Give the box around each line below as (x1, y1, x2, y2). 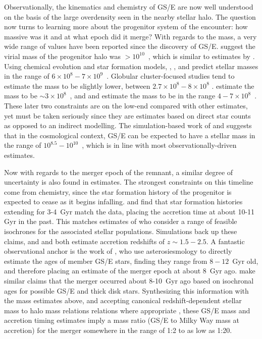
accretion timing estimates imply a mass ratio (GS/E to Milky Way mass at (4, 315, 239, 325)
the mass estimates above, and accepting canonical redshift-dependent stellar (4, 295, 242, 306)
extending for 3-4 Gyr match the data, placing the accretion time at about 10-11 (4, 206, 255, 216)
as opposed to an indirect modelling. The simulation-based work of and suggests (4, 120, 252, 131)
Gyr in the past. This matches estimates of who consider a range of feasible (4, 216, 237, 227)
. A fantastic (206, 236, 245, 246)
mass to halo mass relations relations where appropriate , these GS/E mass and (4, 305, 250, 315)
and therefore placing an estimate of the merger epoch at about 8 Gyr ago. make (4, 265, 255, 276)
